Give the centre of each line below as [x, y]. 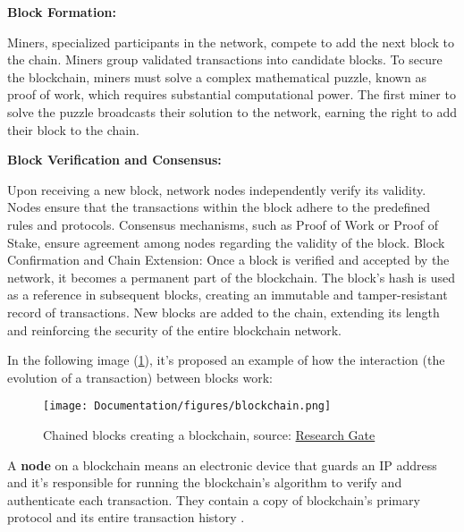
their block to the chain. [73, 129]
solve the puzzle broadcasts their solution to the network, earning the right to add [232, 111]
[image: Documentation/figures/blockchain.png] [187, 406]
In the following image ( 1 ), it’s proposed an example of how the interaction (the [226, 360]
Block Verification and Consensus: [114, 160]
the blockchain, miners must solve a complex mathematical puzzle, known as [217, 76]
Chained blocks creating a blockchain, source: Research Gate [209, 434]
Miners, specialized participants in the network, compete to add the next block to [231, 42]
